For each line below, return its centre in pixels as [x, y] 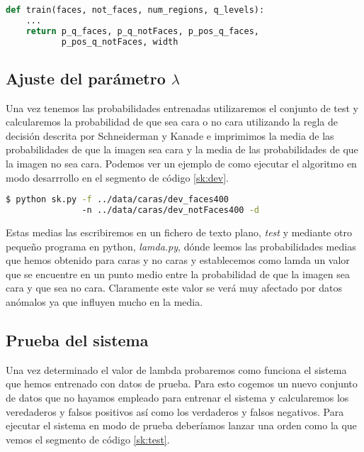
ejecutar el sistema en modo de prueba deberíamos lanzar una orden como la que [181, 425]
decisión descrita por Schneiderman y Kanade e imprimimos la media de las [170, 135]
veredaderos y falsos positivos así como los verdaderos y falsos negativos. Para [175, 411]
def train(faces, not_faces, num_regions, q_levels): [135, 10]
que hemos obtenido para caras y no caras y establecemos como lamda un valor [178, 260]
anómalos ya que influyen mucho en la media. [104, 301]
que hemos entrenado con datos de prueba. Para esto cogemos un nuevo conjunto [182, 384]
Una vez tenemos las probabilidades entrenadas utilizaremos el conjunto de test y [182, 108]
